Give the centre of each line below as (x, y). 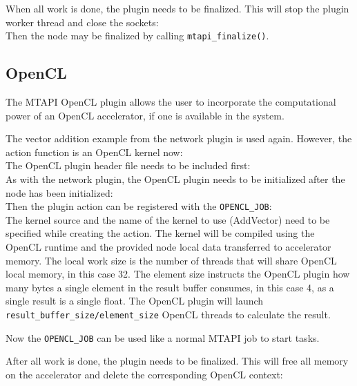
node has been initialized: (59, 192)
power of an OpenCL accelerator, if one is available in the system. (145, 115)
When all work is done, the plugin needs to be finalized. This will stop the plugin (177, 8)
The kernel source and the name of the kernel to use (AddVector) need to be (168, 219)
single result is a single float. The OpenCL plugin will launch (135, 301)
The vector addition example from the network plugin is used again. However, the (179, 138)
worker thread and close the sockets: (82, 22)
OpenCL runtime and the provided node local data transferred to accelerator (168, 247)
